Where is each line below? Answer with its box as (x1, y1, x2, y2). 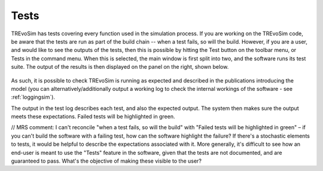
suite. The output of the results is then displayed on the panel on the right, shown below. (11, 63, 229, 71)
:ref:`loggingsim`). (11, 93, 55, 101)
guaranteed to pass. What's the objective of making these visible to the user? (11, 157, 202, 164)
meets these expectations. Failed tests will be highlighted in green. (11, 113, 175, 120)
